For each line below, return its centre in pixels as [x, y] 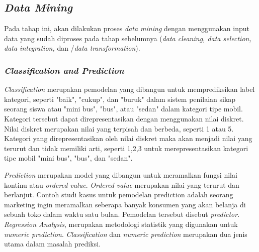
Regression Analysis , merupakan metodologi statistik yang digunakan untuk [121, 224]
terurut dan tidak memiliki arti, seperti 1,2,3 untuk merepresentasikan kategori [126, 148]
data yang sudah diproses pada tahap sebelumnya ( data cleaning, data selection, [128, 38]
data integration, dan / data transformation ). [72, 48]
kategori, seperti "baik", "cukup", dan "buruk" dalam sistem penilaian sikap [120, 99]
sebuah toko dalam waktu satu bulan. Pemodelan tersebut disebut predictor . [122, 214]
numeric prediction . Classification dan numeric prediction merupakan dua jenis [126, 234]
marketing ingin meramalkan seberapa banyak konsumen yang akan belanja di [125, 204]
